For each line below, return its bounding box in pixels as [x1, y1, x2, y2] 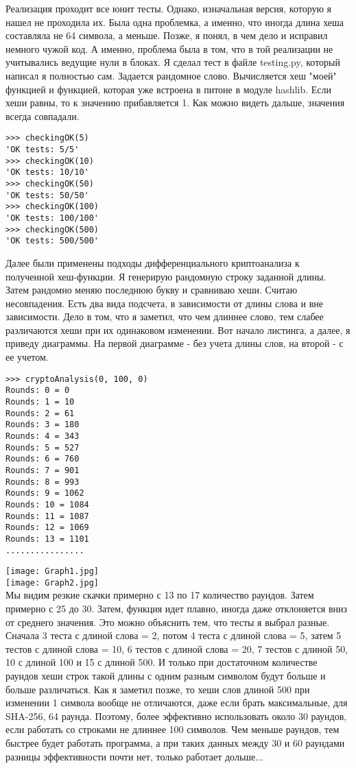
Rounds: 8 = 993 [5, 477, 80, 487]
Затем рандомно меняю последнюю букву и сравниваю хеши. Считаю [5, 283, 298, 297]
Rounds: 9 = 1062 [5, 488, 84, 499]
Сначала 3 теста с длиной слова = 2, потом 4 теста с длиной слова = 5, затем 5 [5, 628, 342, 643]
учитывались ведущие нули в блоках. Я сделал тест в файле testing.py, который [5, 55, 341, 69]
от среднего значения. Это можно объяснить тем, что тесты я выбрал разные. [5, 614, 330, 629]
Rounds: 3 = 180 [5, 420, 80, 430]
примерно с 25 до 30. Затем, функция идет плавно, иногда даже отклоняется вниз [5, 601, 348, 616]
